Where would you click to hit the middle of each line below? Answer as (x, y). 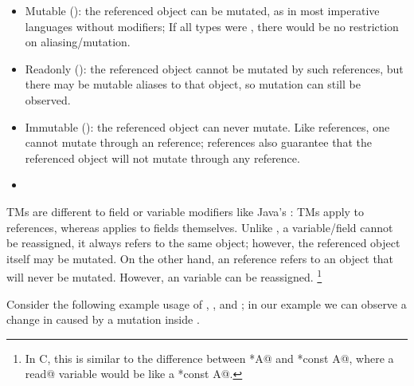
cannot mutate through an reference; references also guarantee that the (198, 142)
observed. (48, 99)
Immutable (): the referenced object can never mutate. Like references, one (207, 126)
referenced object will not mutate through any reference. (162, 158)
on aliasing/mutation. (78, 42)
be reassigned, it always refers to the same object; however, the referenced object (203, 243)
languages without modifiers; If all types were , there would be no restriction (212, 26)
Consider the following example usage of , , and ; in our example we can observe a (207, 303)
